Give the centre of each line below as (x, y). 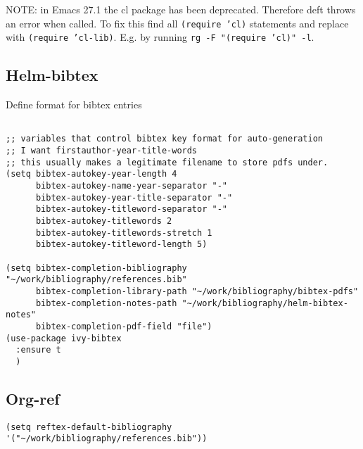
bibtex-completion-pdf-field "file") (124, 326)
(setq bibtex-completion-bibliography (96, 268)
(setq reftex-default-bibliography (89, 427)
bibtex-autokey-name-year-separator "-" (131, 185)
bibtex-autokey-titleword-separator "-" (131, 209)
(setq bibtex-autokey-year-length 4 (91, 174)
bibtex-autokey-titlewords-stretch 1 (124, 233)
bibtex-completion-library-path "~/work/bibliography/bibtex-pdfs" (197, 291)
